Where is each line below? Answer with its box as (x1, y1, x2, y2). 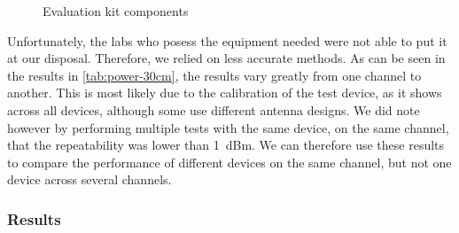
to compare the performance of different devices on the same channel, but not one (7, 152, 452, 171)
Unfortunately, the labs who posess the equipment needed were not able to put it (7, 31, 447, 50)
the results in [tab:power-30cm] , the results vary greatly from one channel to (7, 66, 422, 84)
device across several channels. (7, 170, 172, 189)
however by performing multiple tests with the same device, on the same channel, (7, 118, 449, 136)
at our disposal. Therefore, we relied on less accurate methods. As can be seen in (7, 49, 446, 67)
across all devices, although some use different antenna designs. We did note (7, 100, 420, 119)
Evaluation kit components (43, 2, 189, 19)
